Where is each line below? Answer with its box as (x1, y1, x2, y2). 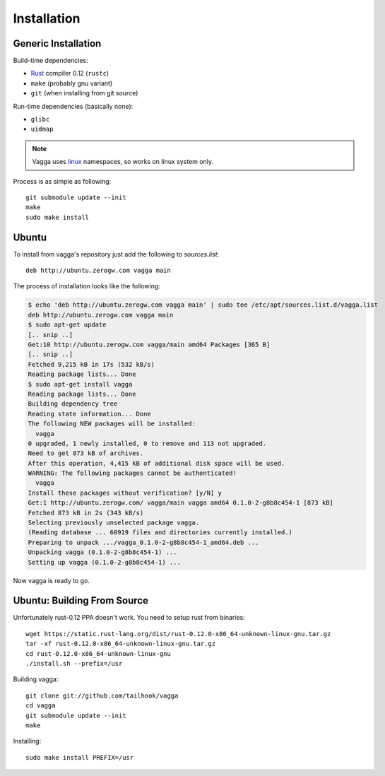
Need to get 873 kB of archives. (28, 449, 144, 457)
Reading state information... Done (28, 410, 151, 418)
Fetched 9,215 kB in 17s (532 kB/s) (28, 360, 155, 368)
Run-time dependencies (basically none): (13, 102, 134, 110)
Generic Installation (13, 37, 102, 49)
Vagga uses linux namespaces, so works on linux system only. (32, 158, 214, 166)
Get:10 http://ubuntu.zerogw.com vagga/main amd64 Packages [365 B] (28, 340, 271, 348)
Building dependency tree (28, 400, 118, 408)
